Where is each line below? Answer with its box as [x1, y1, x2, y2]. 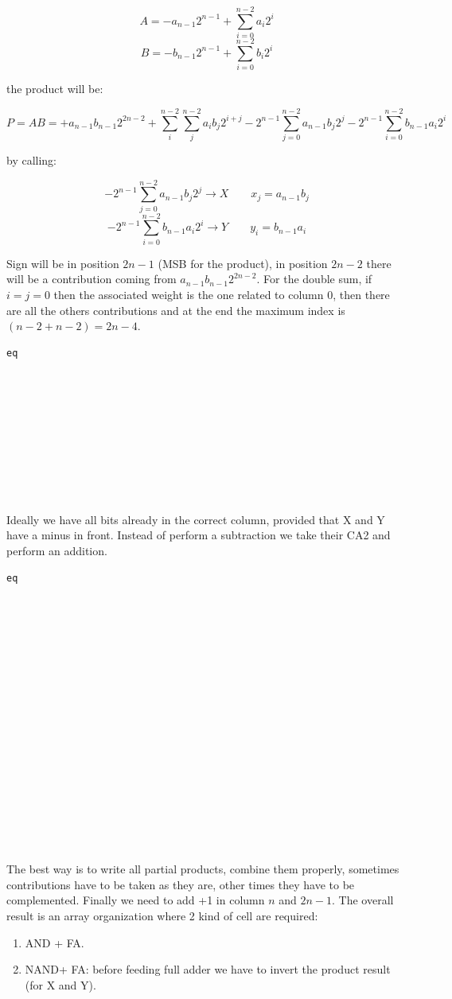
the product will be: [6, 80, 103, 97]
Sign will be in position [6, 255, 119, 271]
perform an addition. [6, 542, 107, 558]
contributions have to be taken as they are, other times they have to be [6, 876, 355, 892]
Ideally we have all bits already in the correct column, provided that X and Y [6, 511, 385, 527]
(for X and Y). [25, 976, 96, 993]
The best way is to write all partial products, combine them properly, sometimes [6, 861, 399, 877]
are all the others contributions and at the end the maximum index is [6, 301, 345, 318]
